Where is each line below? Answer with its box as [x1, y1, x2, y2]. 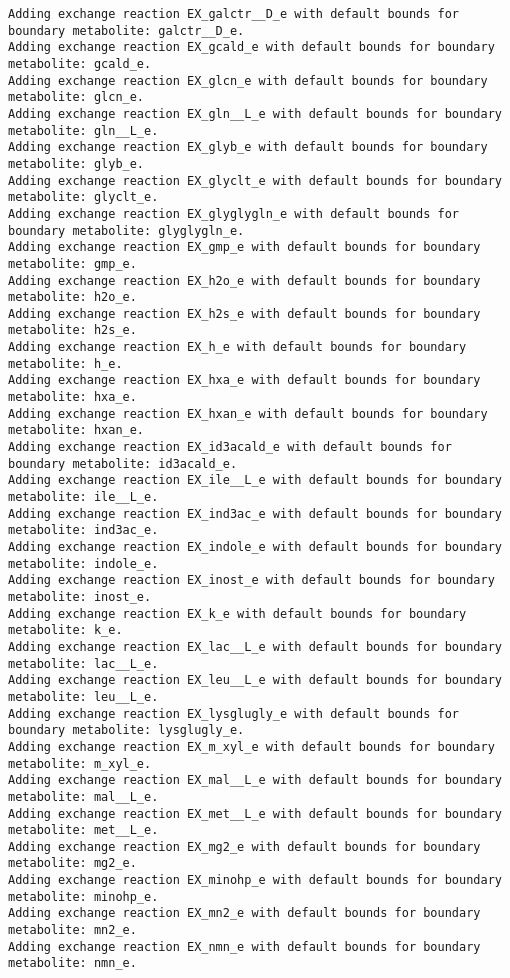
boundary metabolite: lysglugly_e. [8, 723, 245, 738]
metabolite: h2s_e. [8, 323, 137, 338]
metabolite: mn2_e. [8, 923, 137, 938]
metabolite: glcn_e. [8, 90, 145, 105]
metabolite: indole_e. [8, 556, 159, 571]
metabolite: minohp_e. [8, 889, 159, 904]
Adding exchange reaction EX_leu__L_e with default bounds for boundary [8, 673, 502, 688]
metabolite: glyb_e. [8, 156, 145, 171]
